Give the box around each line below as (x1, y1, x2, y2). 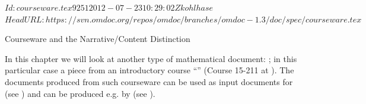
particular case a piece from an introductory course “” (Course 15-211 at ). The (5, 64, 294, 76)
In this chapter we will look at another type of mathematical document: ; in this (5, 52, 297, 64)
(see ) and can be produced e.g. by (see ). (5, 87, 155, 99)
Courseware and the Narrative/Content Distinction (5, 32, 190, 45)
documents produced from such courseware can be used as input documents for (5, 75, 293, 87)
